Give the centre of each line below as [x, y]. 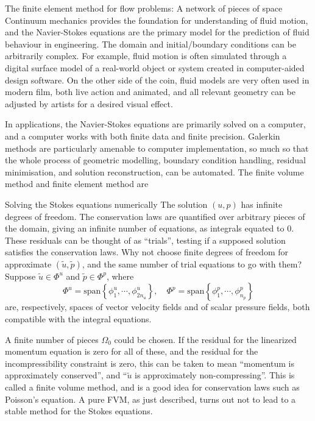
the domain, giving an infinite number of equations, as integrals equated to [145, 228]
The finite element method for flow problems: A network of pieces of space [144, 8]
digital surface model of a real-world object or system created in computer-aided [155, 67]
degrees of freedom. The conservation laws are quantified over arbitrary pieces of [155, 216]
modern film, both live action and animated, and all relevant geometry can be [150, 92]
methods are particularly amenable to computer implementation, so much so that [157, 148]
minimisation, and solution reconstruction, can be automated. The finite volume [154, 172]
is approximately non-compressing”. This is [215, 375]
